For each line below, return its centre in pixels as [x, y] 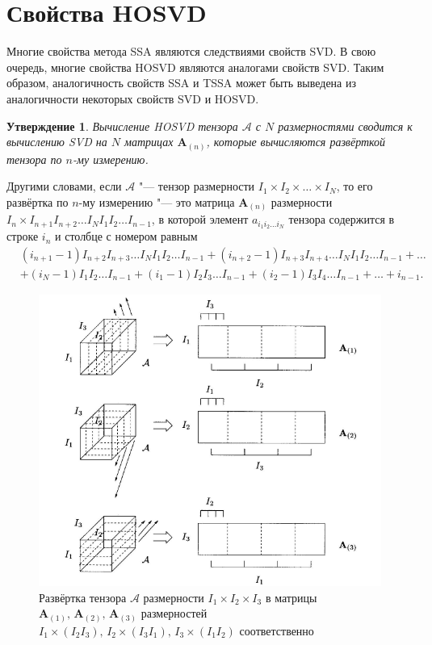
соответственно [277, 630]
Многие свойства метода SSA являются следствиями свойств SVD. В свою [191, 51]
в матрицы [291, 597]
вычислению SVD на [57, 142]
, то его [354, 186]
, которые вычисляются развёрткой [296, 142]
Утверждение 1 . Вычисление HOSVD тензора [122, 126]
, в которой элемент [200, 219]
